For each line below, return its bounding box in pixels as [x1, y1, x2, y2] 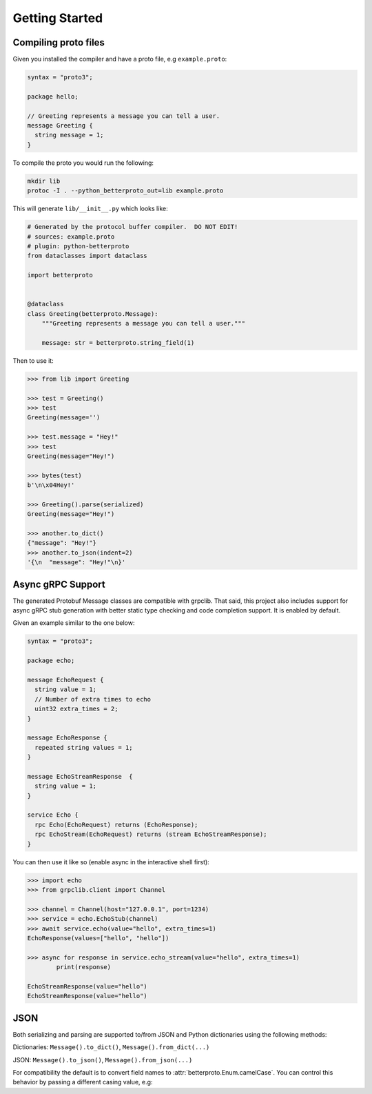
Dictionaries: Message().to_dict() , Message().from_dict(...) [12, 1043, 210, 1051]
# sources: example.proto [27, 232, 115, 241]
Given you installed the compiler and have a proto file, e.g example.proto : [12, 55, 227, 63]
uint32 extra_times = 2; [34, 705, 118, 713]
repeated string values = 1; [34, 744, 134, 751]
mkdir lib [27, 177, 61, 185]
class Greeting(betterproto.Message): [27, 310, 158, 317]
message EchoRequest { [27, 676, 104, 684]
